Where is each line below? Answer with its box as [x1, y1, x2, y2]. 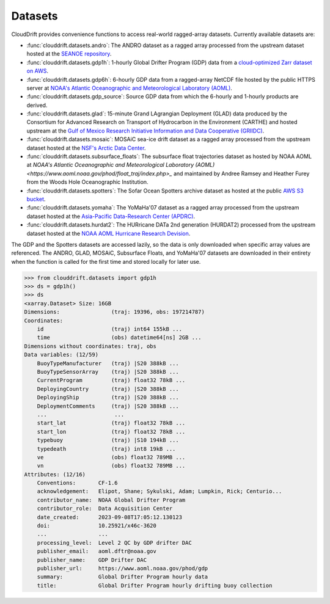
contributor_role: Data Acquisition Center [37, 505, 173, 512]
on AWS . [26, 67, 49, 75]
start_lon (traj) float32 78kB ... [37, 428, 186, 435]
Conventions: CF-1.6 [37, 479, 119, 487]
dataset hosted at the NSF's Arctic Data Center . [26, 144, 146, 151]
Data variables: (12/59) [24, 351, 99, 358]
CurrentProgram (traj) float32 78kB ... [37, 377, 186, 384]
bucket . [26, 195, 46, 203]
